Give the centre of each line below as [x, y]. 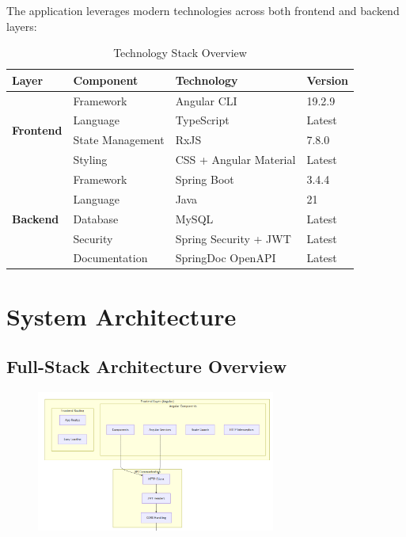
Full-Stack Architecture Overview [147, 366]
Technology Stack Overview [180, 53]
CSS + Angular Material [235, 160]
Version [328, 80]
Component [106, 80]
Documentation [110, 258]
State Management [119, 140]
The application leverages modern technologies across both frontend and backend [203, 10]
